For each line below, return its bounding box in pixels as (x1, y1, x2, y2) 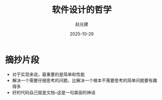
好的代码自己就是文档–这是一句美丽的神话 (12, 89, 96, 95)
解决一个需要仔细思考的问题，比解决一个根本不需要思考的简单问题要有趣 (12, 77, 157, 83)
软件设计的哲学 (52, 4, 112, 15)
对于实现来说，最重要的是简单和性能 (12, 71, 85, 77)
